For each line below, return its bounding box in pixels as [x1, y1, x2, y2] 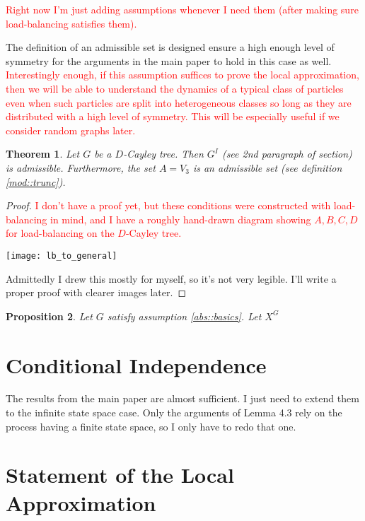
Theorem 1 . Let [6, 146, 80, 161]
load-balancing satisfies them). [6, 16, 137, 30]
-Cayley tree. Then [123, 146, 204, 161]
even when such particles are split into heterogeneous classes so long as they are [6, 95, 352, 110]
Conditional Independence [6, 350, 267, 379]
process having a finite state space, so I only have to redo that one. [6, 418, 296, 433]
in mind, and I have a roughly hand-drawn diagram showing [50, 211, 311, 226]
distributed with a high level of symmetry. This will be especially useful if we [6, 109, 340, 124]
